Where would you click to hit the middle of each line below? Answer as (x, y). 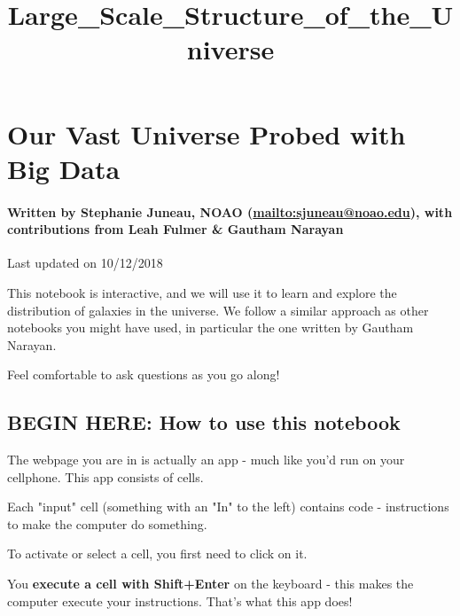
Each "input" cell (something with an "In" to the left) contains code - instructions (228, 507)
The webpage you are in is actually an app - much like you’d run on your (206, 460)
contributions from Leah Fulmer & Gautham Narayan (175, 229)
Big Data (64, 168)
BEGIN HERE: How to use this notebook (204, 422)
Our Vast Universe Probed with (207, 133)
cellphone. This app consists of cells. (105, 476)
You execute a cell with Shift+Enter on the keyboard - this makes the (211, 584)
